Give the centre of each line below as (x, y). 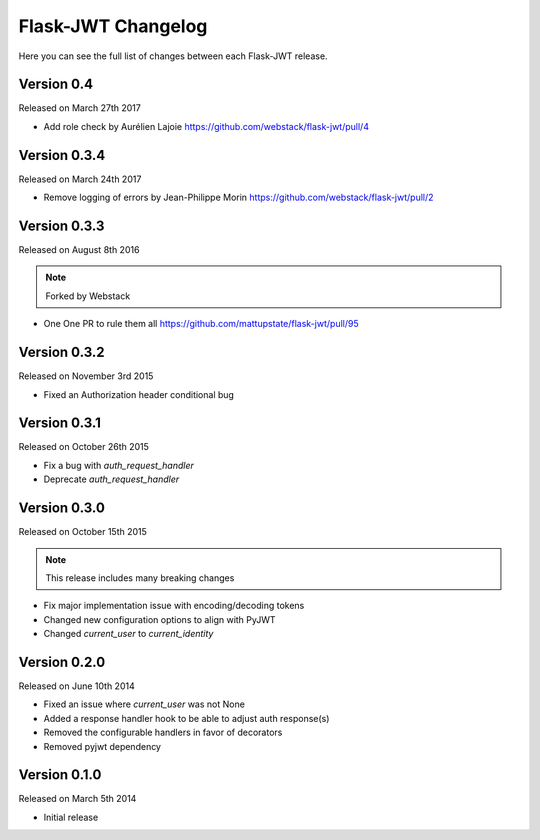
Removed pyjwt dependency (102, 746)
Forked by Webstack (88, 296)
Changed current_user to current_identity (128, 634)
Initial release (71, 817)
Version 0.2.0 (62, 661)
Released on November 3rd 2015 (86, 376)
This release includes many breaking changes (140, 577)
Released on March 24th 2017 (80, 179)
